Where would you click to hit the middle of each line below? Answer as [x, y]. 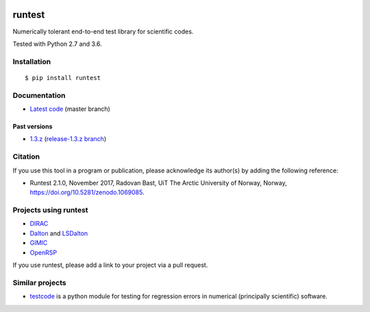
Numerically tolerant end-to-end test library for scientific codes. [103, 31]
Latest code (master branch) [70, 109]
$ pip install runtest [63, 78]
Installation [32, 62]
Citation [26, 157]
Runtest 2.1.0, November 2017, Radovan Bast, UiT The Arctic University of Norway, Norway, [158, 183]
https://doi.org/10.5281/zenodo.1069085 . [87, 192]
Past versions [33, 126]
